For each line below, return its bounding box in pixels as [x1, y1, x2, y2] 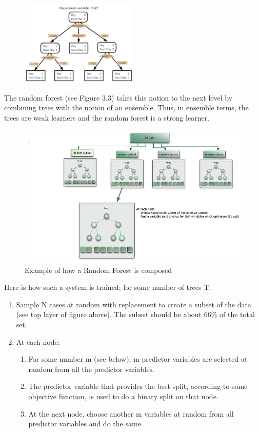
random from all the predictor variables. [28, 363, 154, 374]
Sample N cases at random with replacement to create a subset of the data [16, 299, 251, 309]
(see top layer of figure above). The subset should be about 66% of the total [16, 309, 255, 320]
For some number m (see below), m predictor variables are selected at [28, 354, 248, 364]
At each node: [16, 336, 60, 347]
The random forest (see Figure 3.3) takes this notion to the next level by [4, 92, 233, 103]
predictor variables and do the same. [28, 418, 143, 429]
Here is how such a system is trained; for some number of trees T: [4, 282, 211, 292]
